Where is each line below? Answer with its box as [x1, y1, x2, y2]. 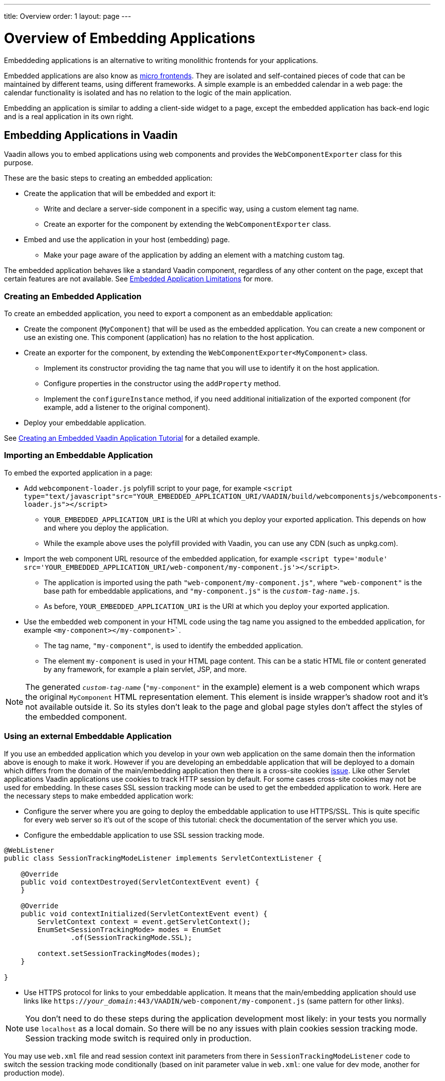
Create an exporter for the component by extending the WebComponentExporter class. [44, 220, 331, 229]
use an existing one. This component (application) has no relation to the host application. [24, 333, 314, 342]
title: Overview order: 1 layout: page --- [4, 12, 131, 20]
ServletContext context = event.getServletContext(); [37, 917, 251, 926]
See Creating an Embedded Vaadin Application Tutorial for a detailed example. [4, 434, 260, 443]
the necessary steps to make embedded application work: [4, 791, 193, 800]
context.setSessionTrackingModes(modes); [37, 949, 201, 957]
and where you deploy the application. [44, 523, 169, 532]
